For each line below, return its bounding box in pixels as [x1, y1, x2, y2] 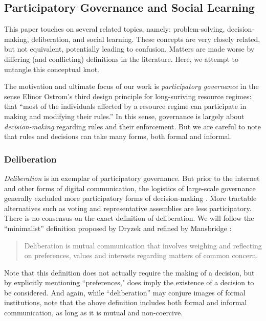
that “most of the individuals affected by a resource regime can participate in [4, 101, 247, 111]
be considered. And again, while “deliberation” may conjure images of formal [4, 287, 246, 297]
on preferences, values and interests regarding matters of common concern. [24, 250, 258, 261]
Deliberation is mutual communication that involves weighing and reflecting [24, 240, 262, 250]
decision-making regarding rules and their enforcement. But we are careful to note [4, 121, 261, 131]
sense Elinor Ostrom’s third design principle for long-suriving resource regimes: [4, 90, 252, 101]
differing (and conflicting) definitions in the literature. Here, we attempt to [4, 53, 238, 64]
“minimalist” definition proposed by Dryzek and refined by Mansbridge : [4, 222, 232, 233]
